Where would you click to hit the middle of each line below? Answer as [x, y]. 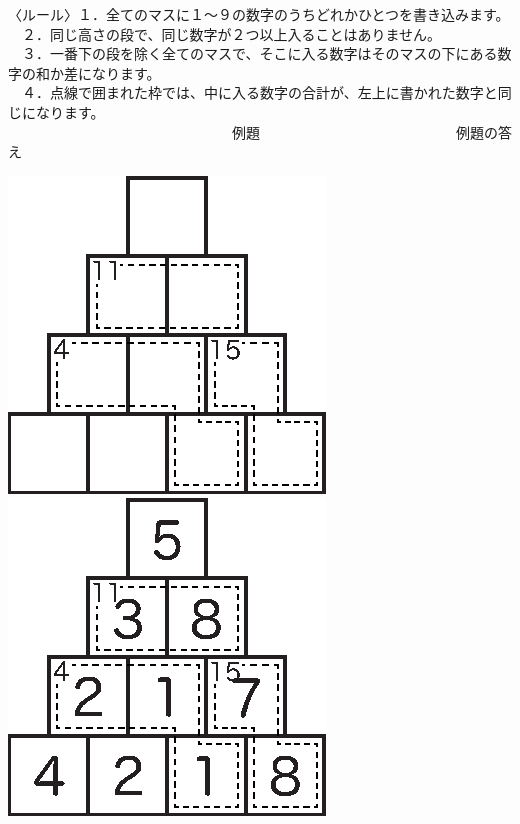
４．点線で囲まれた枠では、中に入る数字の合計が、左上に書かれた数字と [259, 92]
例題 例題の [364, 131]
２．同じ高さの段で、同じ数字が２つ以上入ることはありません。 [231, 33]
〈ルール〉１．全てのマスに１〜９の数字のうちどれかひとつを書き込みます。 [259, 14]
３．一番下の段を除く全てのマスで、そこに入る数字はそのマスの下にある [259, 53]
